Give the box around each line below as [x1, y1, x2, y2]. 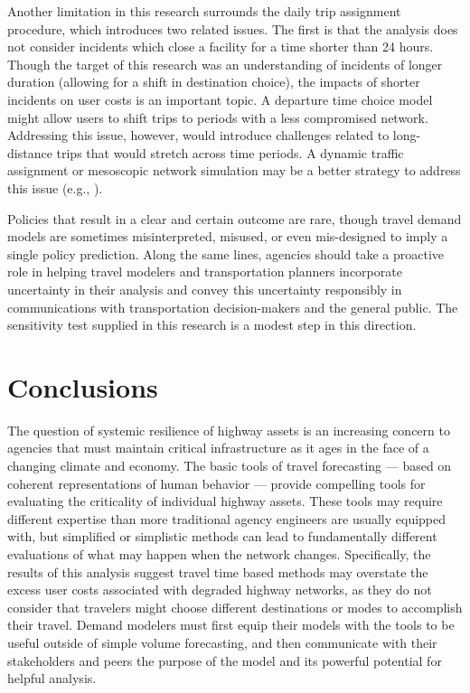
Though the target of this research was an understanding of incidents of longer [7, 54, 443, 73]
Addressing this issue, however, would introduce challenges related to [7, 126, 390, 145]
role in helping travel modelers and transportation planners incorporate [7, 262, 402, 281]
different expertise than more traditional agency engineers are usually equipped [7, 509, 446, 528]
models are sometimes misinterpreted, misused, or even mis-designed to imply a [7, 227, 448, 246]
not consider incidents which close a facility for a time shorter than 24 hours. [7, 37, 434, 56]
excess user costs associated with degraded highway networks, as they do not [7, 580, 432, 599]
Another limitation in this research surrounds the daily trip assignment [7, 2, 401, 20]
